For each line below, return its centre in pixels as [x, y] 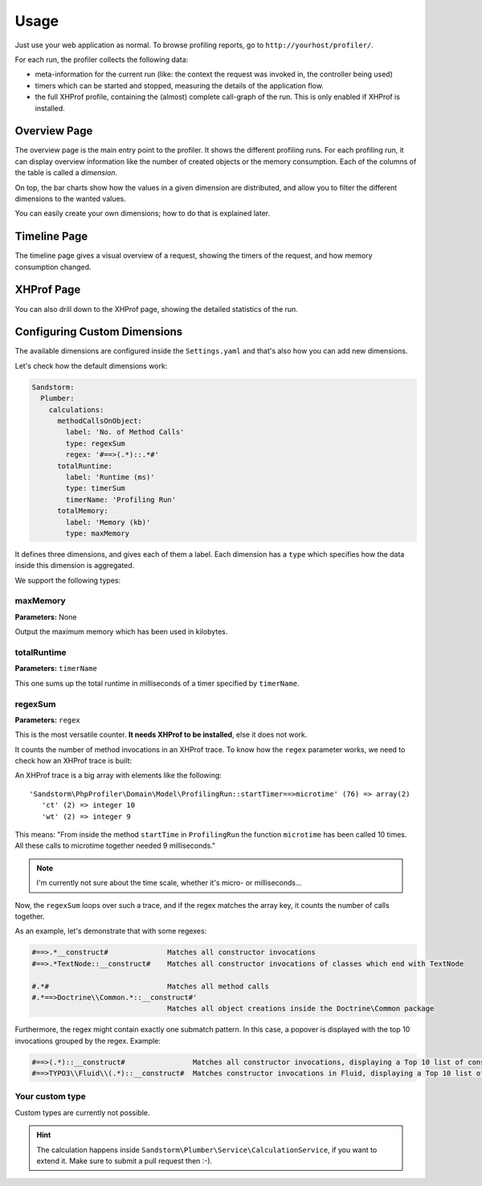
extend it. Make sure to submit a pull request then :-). [125, 1160]
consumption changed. [53, 267]
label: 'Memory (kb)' [108, 522]
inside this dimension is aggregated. [75, 566]
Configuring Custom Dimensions [99, 332]
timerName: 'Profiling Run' [121, 499]
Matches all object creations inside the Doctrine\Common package [301, 1009]
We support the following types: [67, 580]
